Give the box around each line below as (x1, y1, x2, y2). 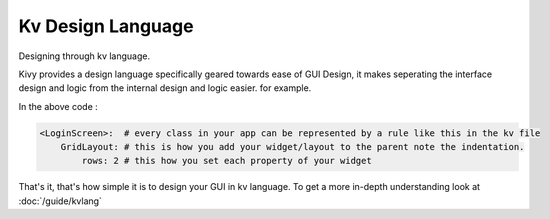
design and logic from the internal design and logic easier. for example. (18, 82, 312, 94)
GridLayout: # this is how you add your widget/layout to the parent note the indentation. (60, 141, 525, 153)
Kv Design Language (18, 15, 194, 37)
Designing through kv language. (18, 50, 150, 62)
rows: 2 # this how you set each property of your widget (81, 155, 372, 167)
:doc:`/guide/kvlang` (18, 195, 102, 207)
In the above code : (18, 100, 99, 112)
